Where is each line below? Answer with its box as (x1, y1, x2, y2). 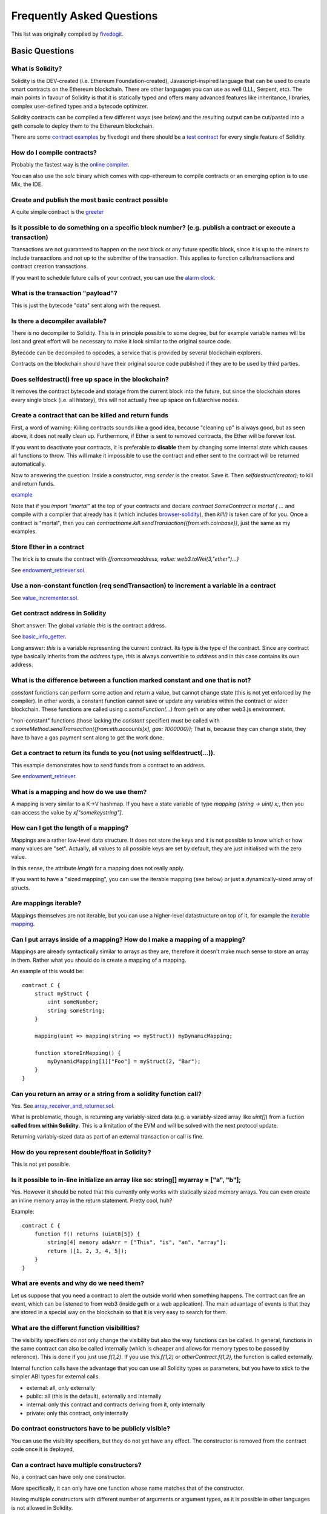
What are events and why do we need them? (11, 1279, 145, 1288)
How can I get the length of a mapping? (11, 824, 129, 832)
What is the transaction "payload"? (11, 289, 117, 297)
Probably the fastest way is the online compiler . (11, 161, 130, 168)
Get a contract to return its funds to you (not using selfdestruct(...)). (11, 749, 216, 757)
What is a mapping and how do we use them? (11, 787, 147, 796)
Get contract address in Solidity (11, 609, 107, 618)
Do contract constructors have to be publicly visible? (11, 1424, 171, 1433)
